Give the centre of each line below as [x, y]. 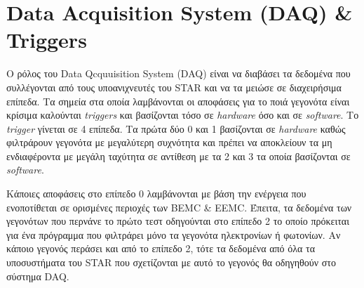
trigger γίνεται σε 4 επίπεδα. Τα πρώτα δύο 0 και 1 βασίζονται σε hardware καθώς [176, 128]
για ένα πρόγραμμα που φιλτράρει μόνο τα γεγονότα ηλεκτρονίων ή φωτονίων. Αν [174, 234]
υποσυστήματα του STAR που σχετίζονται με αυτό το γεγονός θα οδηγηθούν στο [171, 262]
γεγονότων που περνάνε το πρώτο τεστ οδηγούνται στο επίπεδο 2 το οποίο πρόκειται [178, 221]
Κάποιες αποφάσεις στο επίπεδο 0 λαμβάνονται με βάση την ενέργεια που [156, 194]
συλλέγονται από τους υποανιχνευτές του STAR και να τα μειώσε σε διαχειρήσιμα [174, 87]
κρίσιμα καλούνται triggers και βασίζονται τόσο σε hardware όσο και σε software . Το [183, 115]
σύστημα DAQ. [38, 276]
